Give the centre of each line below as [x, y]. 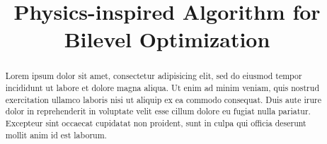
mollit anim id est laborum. [56, 134]
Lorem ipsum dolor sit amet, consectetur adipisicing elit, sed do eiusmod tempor [154, 76]
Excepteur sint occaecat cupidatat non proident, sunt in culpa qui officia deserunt [156, 122]
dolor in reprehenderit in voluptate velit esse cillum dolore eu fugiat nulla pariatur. [158, 111]
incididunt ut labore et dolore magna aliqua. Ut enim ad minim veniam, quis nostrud [162, 88]
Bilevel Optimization [167, 39]
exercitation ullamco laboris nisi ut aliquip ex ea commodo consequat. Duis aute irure [163, 99]
